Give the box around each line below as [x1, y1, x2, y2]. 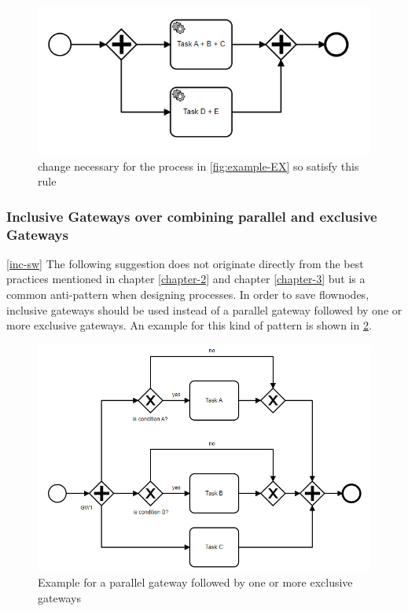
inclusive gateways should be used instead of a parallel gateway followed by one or [6, 301, 402, 318]
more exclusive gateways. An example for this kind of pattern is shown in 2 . [6, 317, 372, 333]
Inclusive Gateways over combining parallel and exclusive [6, 206, 377, 226]
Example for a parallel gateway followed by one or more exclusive [38, 573, 353, 590]
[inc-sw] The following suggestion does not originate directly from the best [6, 255, 364, 271]
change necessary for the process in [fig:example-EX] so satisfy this [38, 157, 359, 174]
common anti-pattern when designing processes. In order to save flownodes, [6, 286, 369, 303]
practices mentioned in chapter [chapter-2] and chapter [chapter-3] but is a [6, 271, 366, 287]
